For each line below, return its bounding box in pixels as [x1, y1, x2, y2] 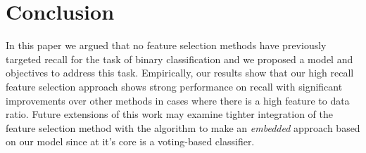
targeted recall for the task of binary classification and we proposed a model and [6, 51, 353, 66]
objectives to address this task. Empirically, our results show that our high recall [6, 65, 354, 80]
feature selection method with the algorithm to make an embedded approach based [6, 120, 360, 135]
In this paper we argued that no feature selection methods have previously [6, 38, 327, 53]
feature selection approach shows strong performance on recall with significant [6, 79, 343, 93]
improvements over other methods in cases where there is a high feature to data [6, 93, 350, 107]
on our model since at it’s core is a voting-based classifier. [6, 134, 255, 149]
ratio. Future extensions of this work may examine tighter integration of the [6, 107, 333, 121]
